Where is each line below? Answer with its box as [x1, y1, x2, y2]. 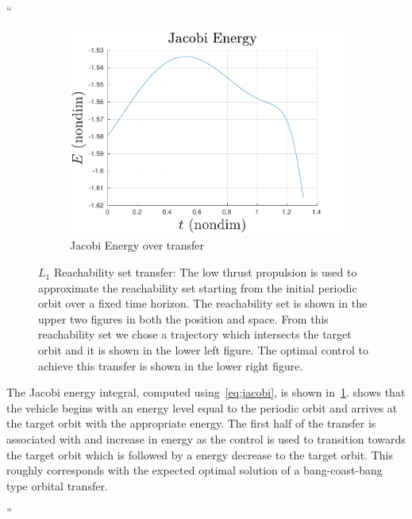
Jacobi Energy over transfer [70, 237, 205, 254]
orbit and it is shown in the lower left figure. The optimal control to [38, 342, 369, 358]
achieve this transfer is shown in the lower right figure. [38, 357, 303, 374]
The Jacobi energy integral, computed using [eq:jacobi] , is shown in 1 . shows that [6, 384, 406, 401]
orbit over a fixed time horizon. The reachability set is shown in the [38, 295, 368, 312]
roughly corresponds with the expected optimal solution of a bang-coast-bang [6, 462, 383, 478]
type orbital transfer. [6, 477, 108, 494]
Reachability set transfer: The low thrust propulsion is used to [53, 264, 357, 281]
